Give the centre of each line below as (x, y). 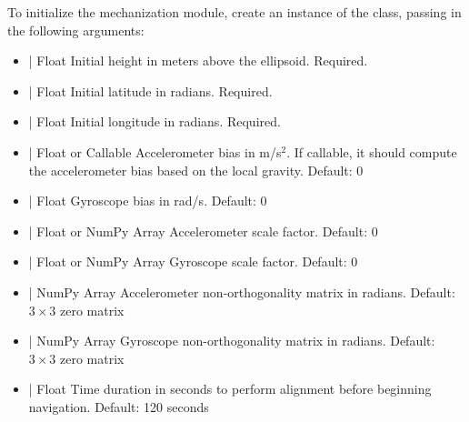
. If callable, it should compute (372, 151)
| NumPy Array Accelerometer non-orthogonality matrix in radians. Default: (242, 291)
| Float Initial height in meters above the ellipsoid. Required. (198, 60)
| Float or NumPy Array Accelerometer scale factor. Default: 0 (203, 231)
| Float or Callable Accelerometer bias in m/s (155, 151)
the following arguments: (76, 30)
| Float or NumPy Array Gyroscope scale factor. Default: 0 (193, 261)
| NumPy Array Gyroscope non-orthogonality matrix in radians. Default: (232, 341)
